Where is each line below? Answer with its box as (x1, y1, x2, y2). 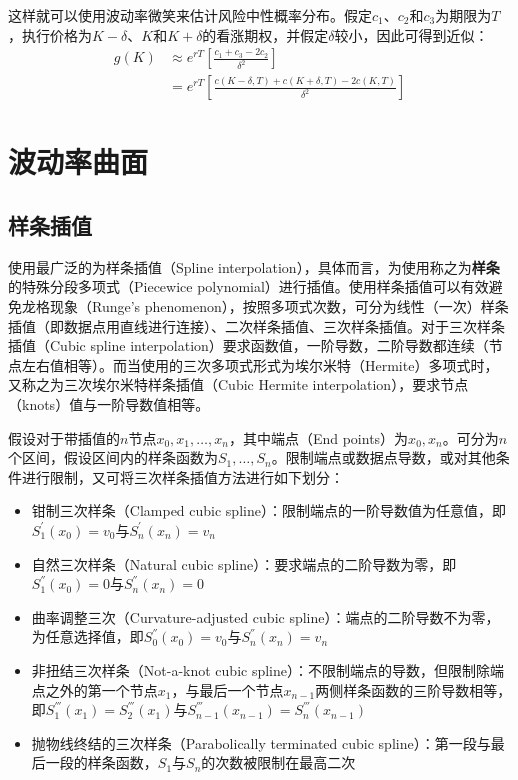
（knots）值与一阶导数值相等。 (8, 393, 210, 414)
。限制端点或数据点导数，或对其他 (271, 447, 496, 468)
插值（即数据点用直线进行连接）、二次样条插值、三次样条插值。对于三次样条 (8, 315, 505, 336)
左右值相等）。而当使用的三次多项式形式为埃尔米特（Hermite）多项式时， (21, 354, 499, 375)
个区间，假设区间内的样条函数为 (8, 447, 218, 468)
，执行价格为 (8, 24, 92, 45)
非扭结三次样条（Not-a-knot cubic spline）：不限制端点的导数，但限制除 (31, 659, 490, 680)
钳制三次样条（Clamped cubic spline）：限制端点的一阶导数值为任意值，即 (31, 500, 506, 521)
